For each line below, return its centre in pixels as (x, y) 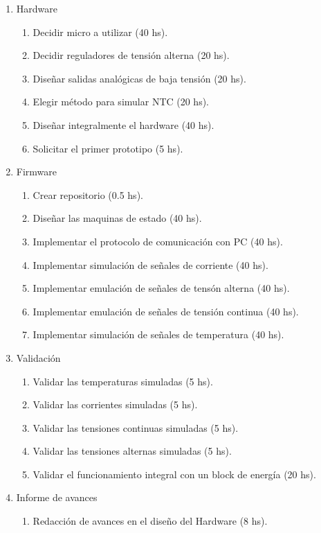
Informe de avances (57, 497)
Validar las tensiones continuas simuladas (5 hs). (136, 427)
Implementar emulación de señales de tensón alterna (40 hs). (161, 288)
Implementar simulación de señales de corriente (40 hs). (150, 264)
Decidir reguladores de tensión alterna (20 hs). (131, 55)
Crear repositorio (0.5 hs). (88, 194)
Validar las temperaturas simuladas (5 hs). (123, 381)
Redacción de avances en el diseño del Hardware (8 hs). (150, 521)
